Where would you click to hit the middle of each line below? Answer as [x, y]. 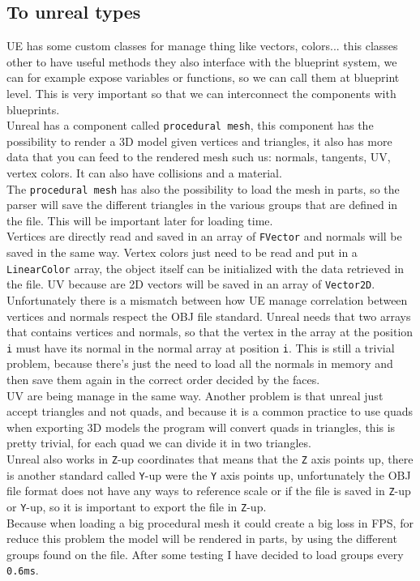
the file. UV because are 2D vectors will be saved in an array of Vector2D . [191, 284]
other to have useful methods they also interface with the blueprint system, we [202, 61]
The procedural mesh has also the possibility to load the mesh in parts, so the [203, 188]
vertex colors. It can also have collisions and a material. [144, 173]
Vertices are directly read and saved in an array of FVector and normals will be [204, 236]
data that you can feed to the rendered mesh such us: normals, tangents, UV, [199, 157]
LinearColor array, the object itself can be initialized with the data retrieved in [206, 268]
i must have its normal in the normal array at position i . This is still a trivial [201, 347]
